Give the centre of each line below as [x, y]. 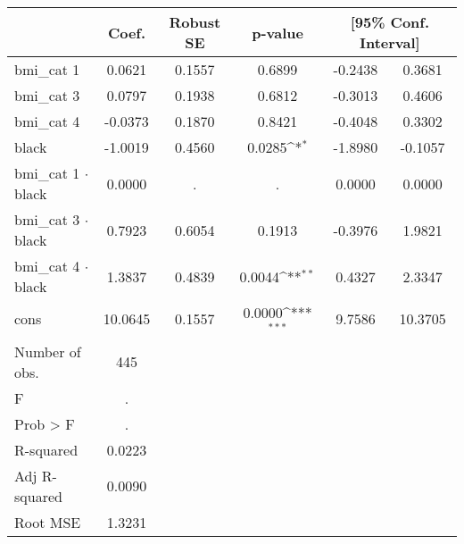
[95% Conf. [390, 22]
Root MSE [48, 522]
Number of [48, 351]
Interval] [389, 42]
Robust [195, 22]
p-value [278, 32]
